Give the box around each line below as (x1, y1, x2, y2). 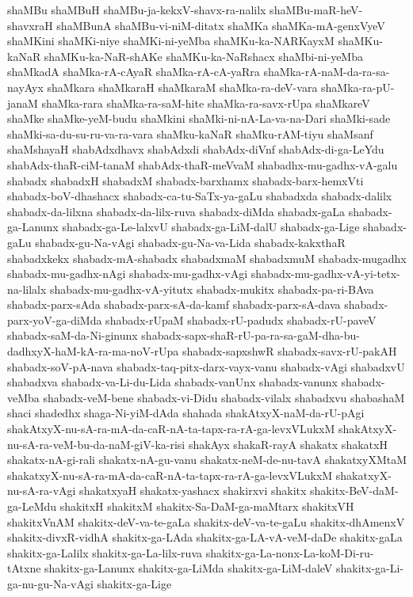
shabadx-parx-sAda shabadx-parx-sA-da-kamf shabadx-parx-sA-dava (7, 296, 341, 313)
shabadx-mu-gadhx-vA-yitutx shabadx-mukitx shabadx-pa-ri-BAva (50, 280, 374, 297)
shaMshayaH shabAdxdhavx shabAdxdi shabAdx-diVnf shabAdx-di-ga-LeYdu (7, 141, 384, 158)
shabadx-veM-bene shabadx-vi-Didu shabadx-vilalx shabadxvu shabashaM (43, 389, 405, 405)
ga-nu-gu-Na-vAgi (7, 575, 94, 591)
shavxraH (7, 17, 53, 33)
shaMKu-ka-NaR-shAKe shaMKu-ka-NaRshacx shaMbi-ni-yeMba (44, 48, 363, 64)
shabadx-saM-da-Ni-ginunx (7, 327, 138, 344)
